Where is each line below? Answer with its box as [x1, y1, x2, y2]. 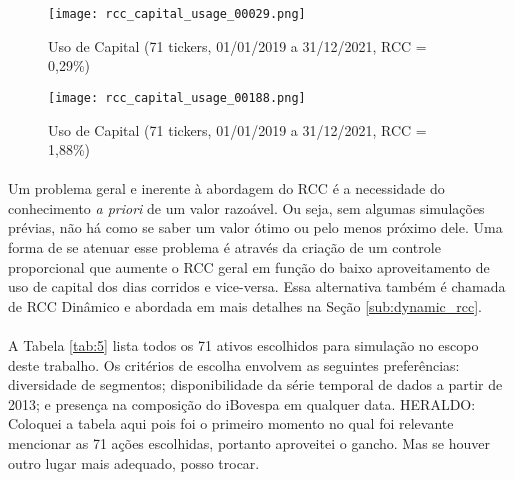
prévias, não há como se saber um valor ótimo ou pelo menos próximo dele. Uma [8, 217, 503, 238]
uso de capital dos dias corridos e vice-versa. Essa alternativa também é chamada [8, 276, 506, 297]
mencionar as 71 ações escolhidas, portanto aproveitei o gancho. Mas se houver [8, 433, 491, 453]
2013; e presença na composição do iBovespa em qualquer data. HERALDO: [8, 393, 476, 414]
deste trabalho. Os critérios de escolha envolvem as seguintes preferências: [8, 354, 460, 375]
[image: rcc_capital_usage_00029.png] [48, 7, 306, 21]
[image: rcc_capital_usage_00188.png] [48, 90, 306, 105]
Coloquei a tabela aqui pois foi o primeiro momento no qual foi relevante [8, 413, 454, 434]
